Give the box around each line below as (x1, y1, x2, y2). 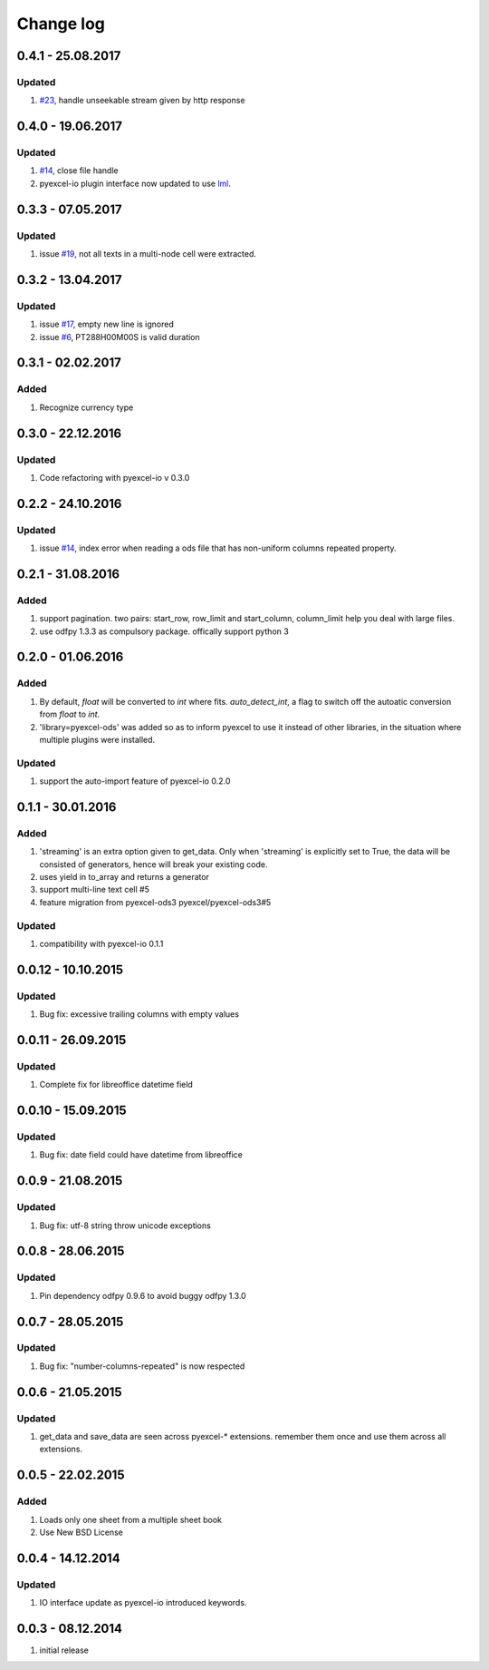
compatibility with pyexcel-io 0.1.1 (39, 938, 164, 949)
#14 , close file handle (39, 165, 119, 176)
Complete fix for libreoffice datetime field (39, 1079, 194, 1090)
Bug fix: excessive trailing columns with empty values (39, 1009, 240, 1020)
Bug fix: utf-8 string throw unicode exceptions (39, 1220, 212, 1231)
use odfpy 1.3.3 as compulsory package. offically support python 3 (39, 626, 289, 637)
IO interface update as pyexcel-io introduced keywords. (39, 1597, 247, 1608)
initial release (39, 1645, 90, 1655)
